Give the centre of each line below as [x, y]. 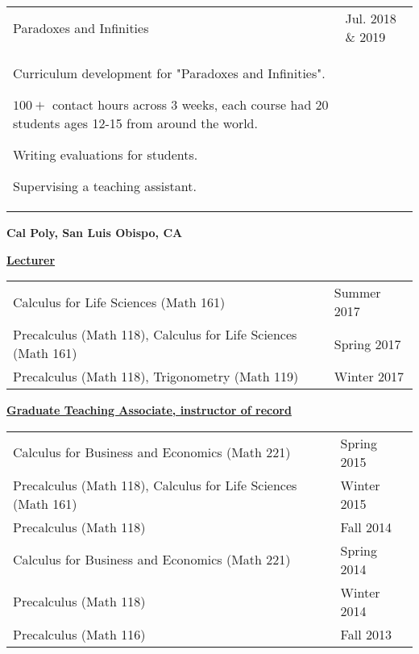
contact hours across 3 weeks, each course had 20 [190, 104]
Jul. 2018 [371, 18]
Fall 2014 [366, 527]
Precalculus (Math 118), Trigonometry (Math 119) [156, 377]
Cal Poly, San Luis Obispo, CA [95, 232]
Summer [357, 293]
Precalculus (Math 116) [79, 634]
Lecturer [31, 259]
